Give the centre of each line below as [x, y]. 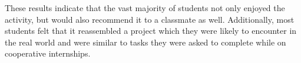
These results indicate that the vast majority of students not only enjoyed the [145, 8]
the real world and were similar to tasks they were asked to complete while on [145, 42]
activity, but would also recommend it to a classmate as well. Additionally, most [150, 19]
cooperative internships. [48, 53]
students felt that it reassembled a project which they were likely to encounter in [151, 31]
